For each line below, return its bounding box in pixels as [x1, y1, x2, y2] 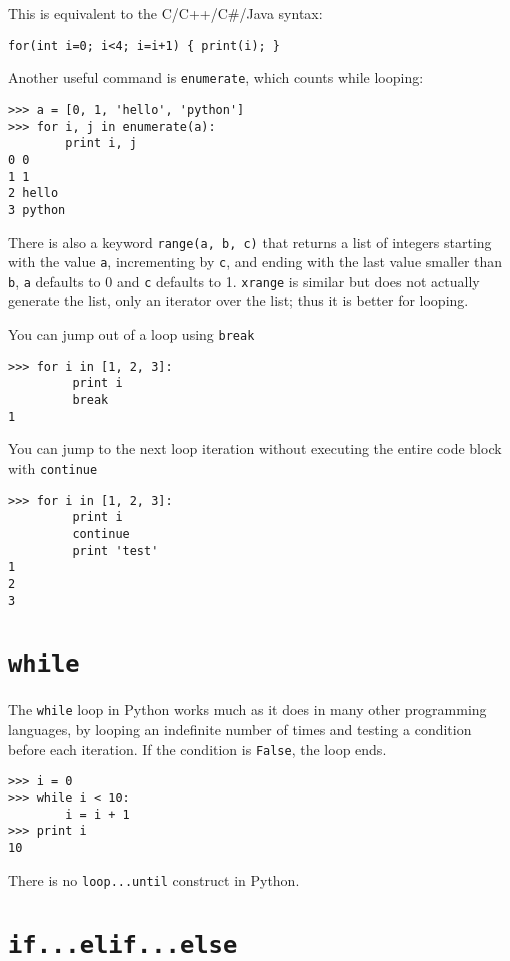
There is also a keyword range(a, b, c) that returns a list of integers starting [8, 231, 492, 252]
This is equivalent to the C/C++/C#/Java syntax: [8, 3, 323, 23]
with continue [8, 457, 98, 478]
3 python [8, 202, 66, 217]
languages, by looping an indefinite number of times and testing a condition [8, 719, 472, 740]
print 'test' [72, 543, 159, 558]
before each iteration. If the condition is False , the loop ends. [8, 738, 387, 759]
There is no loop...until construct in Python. [8, 869, 300, 890]
